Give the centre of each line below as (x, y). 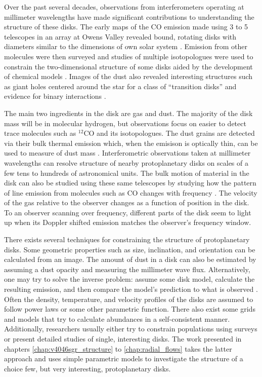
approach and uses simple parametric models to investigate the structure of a (124, 359)
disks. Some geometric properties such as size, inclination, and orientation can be (130, 249)
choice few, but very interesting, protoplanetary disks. (88, 368)
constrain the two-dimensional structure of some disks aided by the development (128, 66)
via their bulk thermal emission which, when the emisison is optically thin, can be (131, 143)
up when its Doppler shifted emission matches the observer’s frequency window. (128, 222)
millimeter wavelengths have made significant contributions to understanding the (129, 16)
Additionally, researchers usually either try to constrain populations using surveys (131, 329)
